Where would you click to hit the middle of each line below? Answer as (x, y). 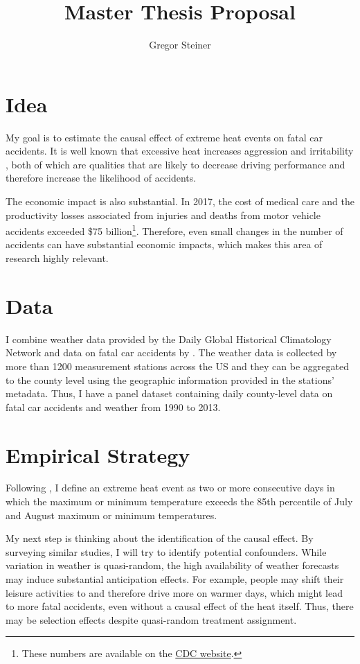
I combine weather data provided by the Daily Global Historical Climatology (169, 339)
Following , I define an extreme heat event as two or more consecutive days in (170, 488)
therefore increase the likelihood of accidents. (101, 178)
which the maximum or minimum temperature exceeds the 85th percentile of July (179, 501)
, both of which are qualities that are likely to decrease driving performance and (175, 164)
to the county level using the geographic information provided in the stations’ (170, 379)
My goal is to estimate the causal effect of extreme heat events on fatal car (164, 137)
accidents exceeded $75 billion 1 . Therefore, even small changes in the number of (174, 230)
